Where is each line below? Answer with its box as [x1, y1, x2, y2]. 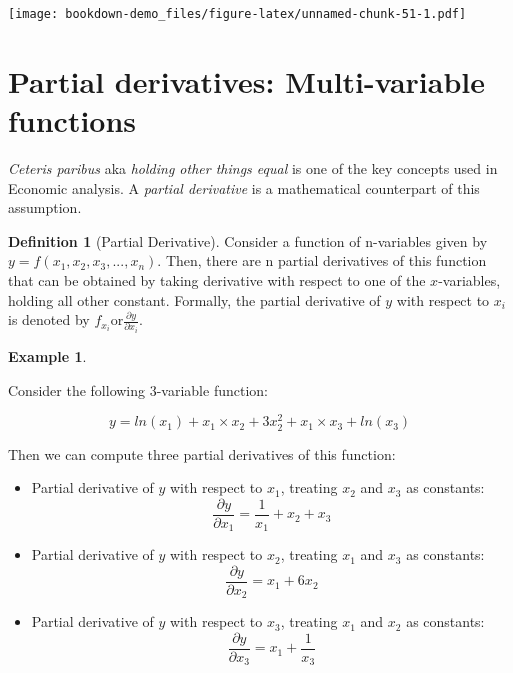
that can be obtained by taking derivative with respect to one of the [8, 269, 426, 290]
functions [8, 100, 137, 141]
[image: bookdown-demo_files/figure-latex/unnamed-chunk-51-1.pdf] [8, 7, 467, 21]
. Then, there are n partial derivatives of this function [157, 250, 487, 271]
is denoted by [8, 309, 90, 330]
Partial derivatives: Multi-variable [8, 60, 486, 101]
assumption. [8, 197, 82, 218]
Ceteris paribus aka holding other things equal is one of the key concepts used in [8, 157, 498, 178]
